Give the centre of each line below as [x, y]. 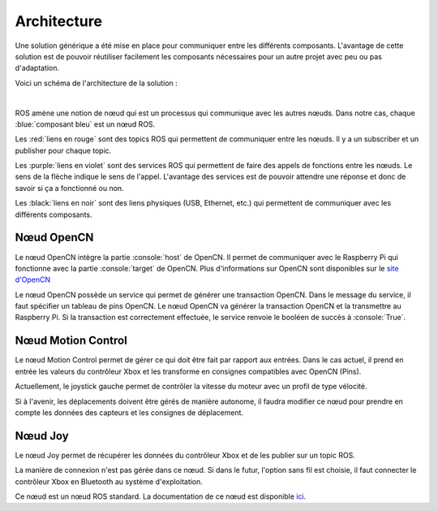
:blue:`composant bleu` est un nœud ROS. [85, 124]
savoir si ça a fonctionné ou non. [70, 188]
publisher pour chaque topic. [63, 150]
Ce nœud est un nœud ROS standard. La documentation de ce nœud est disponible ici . [161, 496]
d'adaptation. [37, 68]
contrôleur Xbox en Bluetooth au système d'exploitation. [109, 481]
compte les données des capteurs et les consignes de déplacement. [129, 412]
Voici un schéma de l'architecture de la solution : [96, 83]
